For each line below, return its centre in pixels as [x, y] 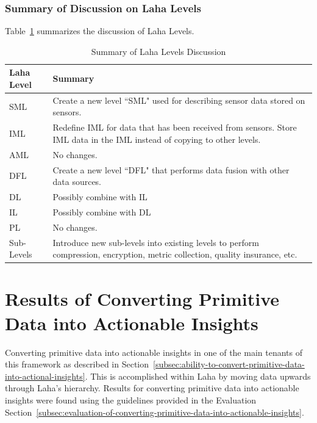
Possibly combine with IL [100, 197]
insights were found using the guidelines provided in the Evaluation [131, 399]
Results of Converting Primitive [142, 299]
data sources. [77, 182]
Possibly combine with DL [102, 211]
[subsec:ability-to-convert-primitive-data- [229, 364]
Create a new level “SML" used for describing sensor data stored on [179, 100]
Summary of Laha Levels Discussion [158, 51]
